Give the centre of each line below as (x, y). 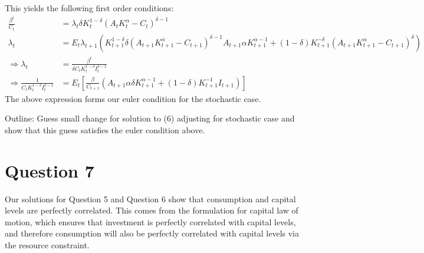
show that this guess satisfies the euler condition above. (105, 129)
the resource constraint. (47, 244)
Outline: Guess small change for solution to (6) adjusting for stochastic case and (150, 118)
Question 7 (50, 170)
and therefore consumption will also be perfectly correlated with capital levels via (152, 233)
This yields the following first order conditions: (89, 8)
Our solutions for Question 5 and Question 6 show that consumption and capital (150, 198)
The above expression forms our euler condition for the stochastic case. (133, 98)
